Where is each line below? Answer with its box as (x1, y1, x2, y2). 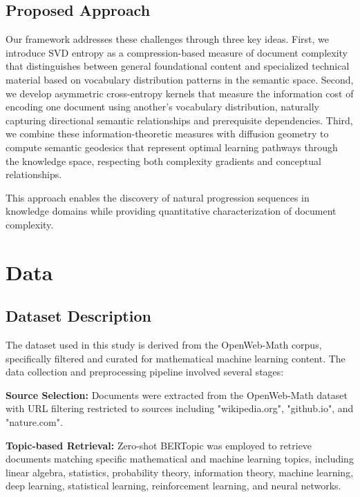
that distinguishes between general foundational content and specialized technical (6, 59, 350, 73)
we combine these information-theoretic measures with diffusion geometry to (6, 126, 329, 141)
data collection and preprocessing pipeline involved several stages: (6, 364, 284, 379)
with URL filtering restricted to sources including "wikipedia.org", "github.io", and (6, 401, 354, 416)
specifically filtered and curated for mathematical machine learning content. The (6, 351, 345, 365)
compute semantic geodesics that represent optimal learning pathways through (6, 139, 338, 154)
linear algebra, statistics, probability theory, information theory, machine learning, (6, 465, 354, 479)
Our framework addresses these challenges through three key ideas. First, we (6, 32, 330, 46)
